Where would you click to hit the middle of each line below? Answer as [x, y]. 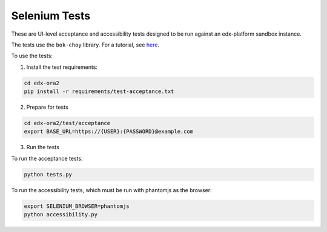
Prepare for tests [48, 107]
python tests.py [48, 174]
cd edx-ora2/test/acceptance [67, 123]
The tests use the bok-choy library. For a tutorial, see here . [85, 45]
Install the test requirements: [62, 67]
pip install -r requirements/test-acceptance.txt [99, 92]
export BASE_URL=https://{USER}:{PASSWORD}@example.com [109, 132]
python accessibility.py [61, 215]
